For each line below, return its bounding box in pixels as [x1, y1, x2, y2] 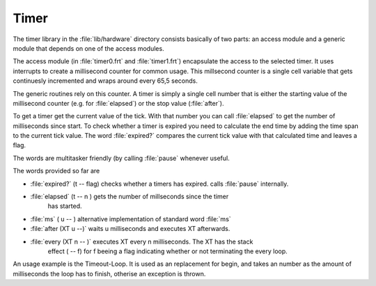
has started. [47, 202, 83, 210]
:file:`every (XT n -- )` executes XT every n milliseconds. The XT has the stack [30, 237, 253, 246]
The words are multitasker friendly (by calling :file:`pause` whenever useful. [13, 154, 230, 162]
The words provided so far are [13, 167, 100, 175]
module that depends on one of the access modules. [13, 44, 164, 52]
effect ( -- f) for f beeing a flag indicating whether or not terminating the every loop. [47, 247, 288, 255]
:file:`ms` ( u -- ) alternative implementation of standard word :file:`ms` [30, 214, 231, 223]
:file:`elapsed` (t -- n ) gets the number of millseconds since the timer [30, 192, 229, 201]
